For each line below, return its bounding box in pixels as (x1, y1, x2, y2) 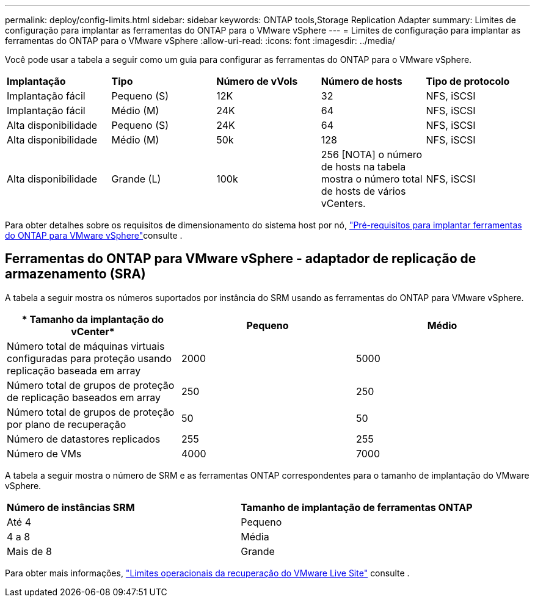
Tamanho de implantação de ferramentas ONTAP (241, 501, 473, 513)
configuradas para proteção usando (7, 352, 172, 364)
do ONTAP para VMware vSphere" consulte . (5, 230, 183, 241)
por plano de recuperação (7, 418, 126, 430)
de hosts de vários (321, 185, 406, 197)
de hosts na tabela (321, 161, 406, 173)
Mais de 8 (7, 545, 52, 557)
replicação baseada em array (7, 364, 141, 377)
